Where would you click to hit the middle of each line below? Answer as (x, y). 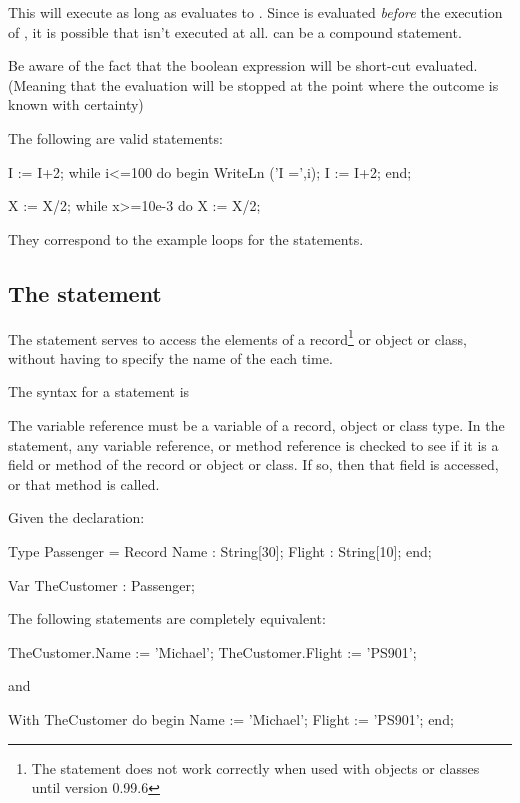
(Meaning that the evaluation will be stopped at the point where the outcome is (253, 84)
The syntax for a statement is (99, 391)
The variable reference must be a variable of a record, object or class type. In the (256, 424)
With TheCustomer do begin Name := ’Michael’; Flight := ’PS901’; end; (231, 718)
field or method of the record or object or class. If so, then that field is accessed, (253, 464)
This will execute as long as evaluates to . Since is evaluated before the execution (255, 12)
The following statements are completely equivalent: (167, 618)
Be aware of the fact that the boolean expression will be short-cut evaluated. (243, 65)
